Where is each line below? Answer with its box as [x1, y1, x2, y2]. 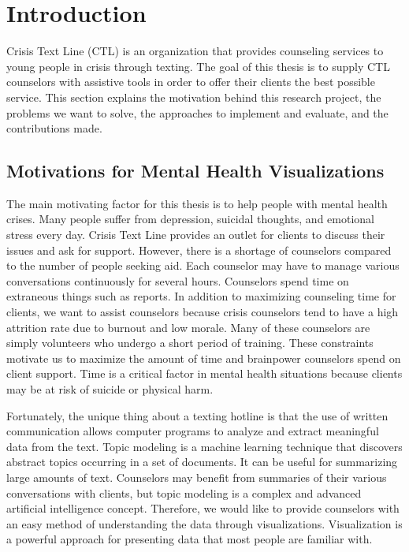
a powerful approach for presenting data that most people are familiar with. [6, 531, 373, 547]
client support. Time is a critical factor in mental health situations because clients [6, 365, 403, 382]
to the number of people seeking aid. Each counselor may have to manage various [6, 257, 400, 274]
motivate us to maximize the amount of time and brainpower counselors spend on [6, 349, 401, 366]
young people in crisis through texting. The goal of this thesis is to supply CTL [6, 58, 390, 74]
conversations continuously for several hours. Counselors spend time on [6, 272, 349, 289]
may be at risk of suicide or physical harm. [6, 381, 214, 397]
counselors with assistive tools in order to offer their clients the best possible [6, 73, 375, 90]
